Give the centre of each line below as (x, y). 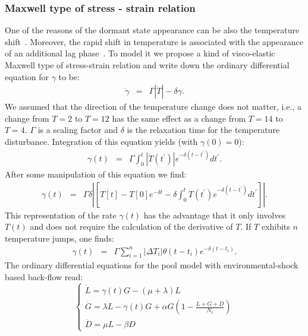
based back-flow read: (44, 276)
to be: (69, 76)
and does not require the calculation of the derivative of (131, 226)
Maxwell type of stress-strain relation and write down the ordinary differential (147, 65)
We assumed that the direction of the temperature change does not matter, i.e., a (153, 107)
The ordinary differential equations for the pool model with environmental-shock (152, 265)
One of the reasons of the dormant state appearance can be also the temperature (152, 30)
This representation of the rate (61, 215)
